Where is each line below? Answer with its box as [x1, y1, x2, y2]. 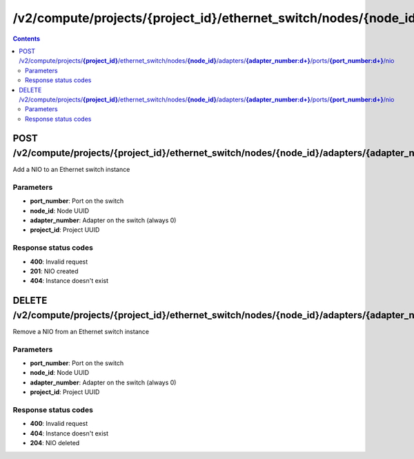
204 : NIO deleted [30, 439, 80, 447]
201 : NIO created [30, 267, 79, 275]
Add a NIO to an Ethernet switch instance [12, 166, 130, 174]
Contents [12, 35, 41, 43]
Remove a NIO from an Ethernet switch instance [12, 327, 150, 335]
